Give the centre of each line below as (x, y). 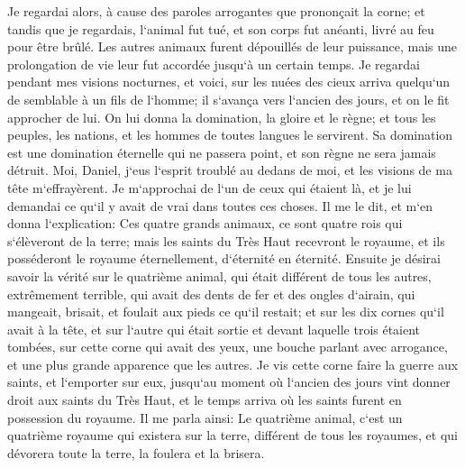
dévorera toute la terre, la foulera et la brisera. (136, 452)
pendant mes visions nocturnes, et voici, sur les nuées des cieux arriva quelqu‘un (229, 82)
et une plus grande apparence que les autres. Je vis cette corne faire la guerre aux (233, 364)
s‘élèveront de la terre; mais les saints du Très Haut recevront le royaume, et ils (226, 240)
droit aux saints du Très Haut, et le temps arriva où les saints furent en (205, 400)
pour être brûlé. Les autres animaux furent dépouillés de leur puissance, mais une (232, 46)
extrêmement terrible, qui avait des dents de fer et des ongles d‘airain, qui (211, 294)
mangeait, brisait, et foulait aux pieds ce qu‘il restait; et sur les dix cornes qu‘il (226, 312)
